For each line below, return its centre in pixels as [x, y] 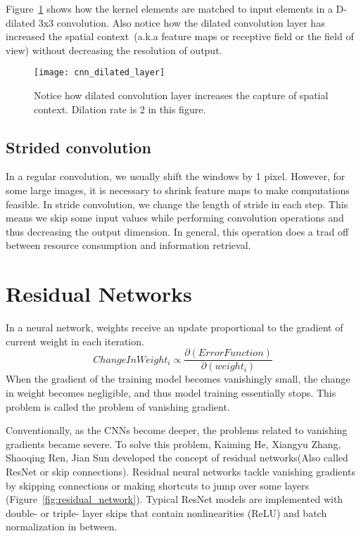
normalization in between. [62, 527]
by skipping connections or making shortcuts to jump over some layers [158, 485]
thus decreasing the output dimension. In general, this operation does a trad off [177, 231]
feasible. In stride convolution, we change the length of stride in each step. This [177, 204]
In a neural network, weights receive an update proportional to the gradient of [175, 327]
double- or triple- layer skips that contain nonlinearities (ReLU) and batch [166, 512]
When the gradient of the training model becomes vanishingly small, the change [178, 379]
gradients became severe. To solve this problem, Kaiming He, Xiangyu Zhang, [173, 444]
